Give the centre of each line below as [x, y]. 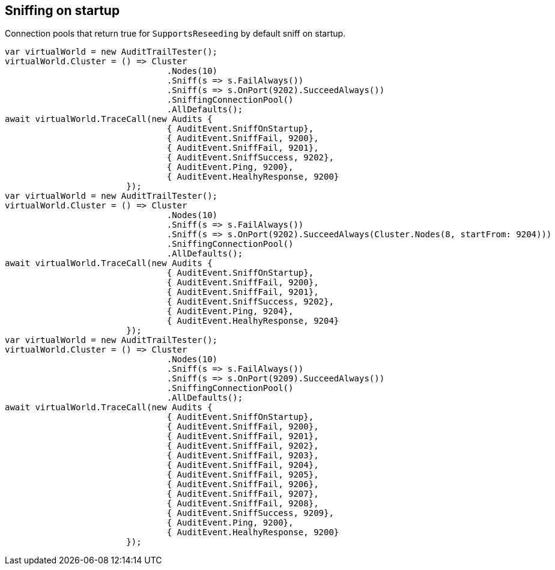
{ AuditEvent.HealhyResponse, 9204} [253, 321]
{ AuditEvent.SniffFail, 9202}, [243, 446]
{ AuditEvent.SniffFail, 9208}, [243, 504]
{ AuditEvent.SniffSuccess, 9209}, [250, 513]
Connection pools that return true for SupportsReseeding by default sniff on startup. [175, 34]
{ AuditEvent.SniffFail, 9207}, [243, 494]
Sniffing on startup [62, 11]
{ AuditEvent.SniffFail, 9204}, [243, 465]
